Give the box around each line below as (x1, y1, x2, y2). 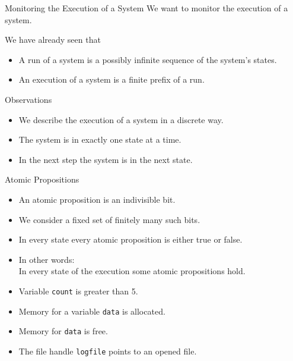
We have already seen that (5, 33, 101, 46)
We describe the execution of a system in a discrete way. (18, 113, 224, 125)
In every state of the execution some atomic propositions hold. (18, 265, 246, 277)
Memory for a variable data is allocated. (18, 305, 165, 317)
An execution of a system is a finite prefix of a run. (18, 73, 205, 86)
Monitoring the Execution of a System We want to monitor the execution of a (5, 2, 288, 14)
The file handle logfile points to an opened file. (18, 344, 197, 357)
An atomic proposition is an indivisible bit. (18, 193, 176, 205)
